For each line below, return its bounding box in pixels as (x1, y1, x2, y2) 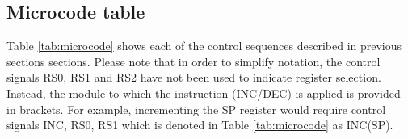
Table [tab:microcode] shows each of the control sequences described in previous (6, 37, 402, 54)
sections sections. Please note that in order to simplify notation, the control (6, 53, 381, 69)
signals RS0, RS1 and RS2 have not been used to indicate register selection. (6, 69, 381, 86)
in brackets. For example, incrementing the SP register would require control (6, 100, 386, 117)
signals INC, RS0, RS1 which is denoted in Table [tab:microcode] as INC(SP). (6, 116, 393, 133)
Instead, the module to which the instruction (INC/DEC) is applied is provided (6, 84, 401, 101)
